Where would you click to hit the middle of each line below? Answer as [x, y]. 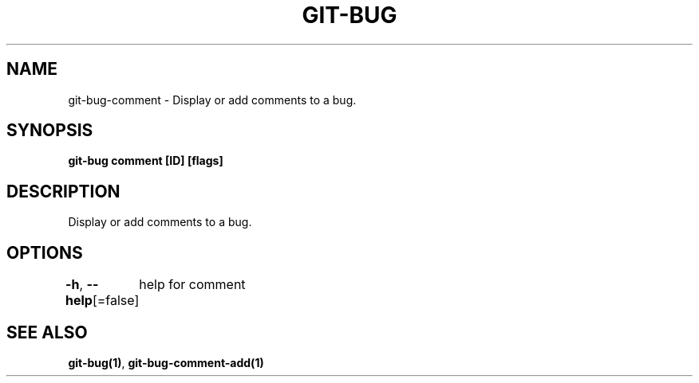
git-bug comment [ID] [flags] [146, 161]
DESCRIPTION [63, 191]
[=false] [116, 301]
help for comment [192, 285]
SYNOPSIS [50, 131]
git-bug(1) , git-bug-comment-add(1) [166, 362]
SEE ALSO [47, 332]
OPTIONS [45, 252]
